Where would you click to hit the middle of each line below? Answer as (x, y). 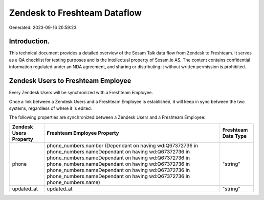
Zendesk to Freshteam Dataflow (75, 13)
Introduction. (29, 41)
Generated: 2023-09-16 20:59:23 (43, 27)
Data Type (235, 136)
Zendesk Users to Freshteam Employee (70, 81)
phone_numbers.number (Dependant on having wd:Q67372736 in (122, 146)
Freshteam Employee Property (83, 133)
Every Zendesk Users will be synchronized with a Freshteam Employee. (81, 93)
